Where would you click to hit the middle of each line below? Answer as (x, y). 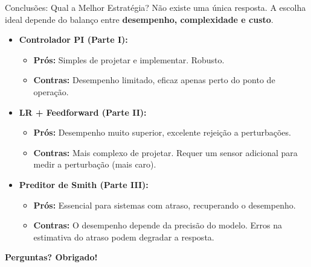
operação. (51, 91)
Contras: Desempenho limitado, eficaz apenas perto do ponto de (154, 80)
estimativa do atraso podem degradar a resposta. (124, 237)
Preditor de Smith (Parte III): (84, 184)
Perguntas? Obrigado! (51, 257)
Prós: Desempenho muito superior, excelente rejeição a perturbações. (162, 132)
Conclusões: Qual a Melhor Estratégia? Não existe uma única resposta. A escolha (155, 7)
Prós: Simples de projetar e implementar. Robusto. (129, 59)
